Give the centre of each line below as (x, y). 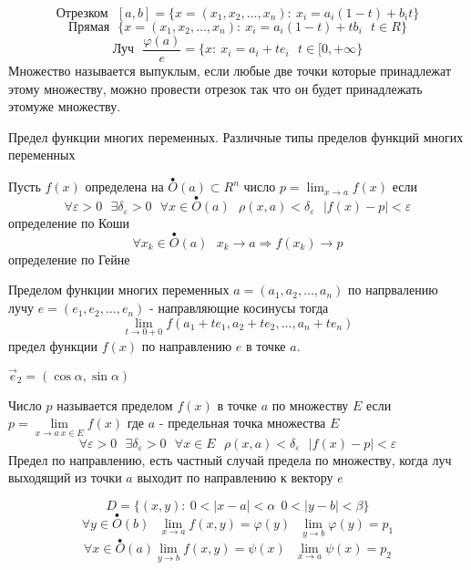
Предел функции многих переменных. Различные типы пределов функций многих (236, 136)
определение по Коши (69, 223)
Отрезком (82, 14)
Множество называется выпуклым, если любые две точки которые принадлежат (230, 71)
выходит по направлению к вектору (235, 477)
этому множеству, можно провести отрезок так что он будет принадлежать (215, 88)
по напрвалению (393, 290)
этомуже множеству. (65, 106)
